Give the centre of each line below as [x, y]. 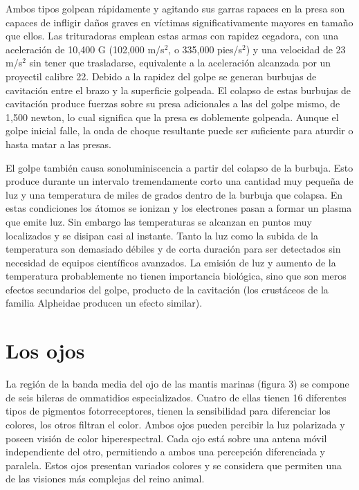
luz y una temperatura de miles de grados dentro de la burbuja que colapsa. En [174, 194]
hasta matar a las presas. [58, 144]
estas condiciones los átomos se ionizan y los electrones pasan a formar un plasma [179, 208]
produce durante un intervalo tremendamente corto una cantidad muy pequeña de [179, 181]
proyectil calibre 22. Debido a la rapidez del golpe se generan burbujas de [161, 76]
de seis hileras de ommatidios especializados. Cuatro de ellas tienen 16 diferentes [176, 397]
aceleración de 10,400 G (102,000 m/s [85, 49]
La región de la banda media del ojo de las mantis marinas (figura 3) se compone [177, 384]
